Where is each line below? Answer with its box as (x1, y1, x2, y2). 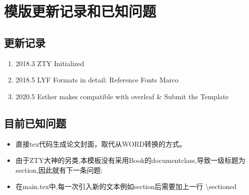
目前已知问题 (4, 115, 66, 130)
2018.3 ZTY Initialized (15, 58, 84, 68)
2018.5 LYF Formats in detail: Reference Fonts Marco (15, 75, 179, 85)
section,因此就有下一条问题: (15, 164, 103, 175)
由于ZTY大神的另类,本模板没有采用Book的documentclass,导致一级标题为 (15, 155, 246, 165)
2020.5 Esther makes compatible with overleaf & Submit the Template (15, 91, 229, 101)
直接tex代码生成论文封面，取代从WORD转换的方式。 (15, 138, 186, 149)
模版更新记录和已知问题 (4, 1, 157, 21)
